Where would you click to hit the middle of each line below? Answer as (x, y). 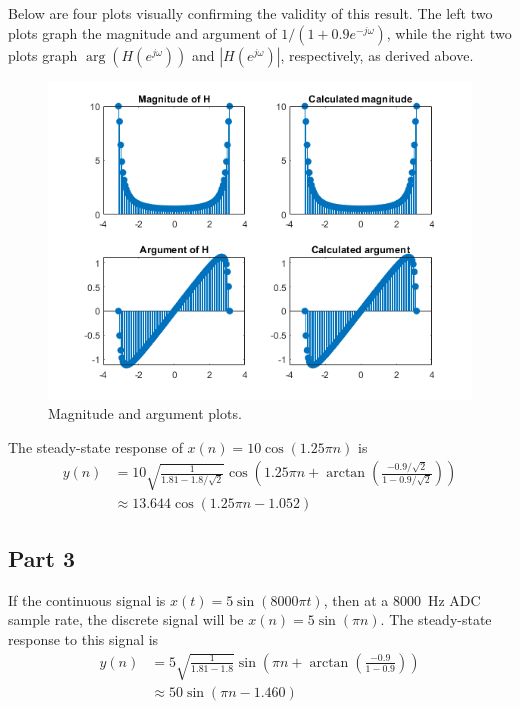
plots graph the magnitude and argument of (142, 32)
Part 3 (42, 558)
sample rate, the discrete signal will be (126, 619)
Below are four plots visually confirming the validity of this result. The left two (250, 13)
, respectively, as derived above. (377, 54)
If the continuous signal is (87, 599)
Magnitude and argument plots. (145, 413)
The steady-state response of (95, 446)
